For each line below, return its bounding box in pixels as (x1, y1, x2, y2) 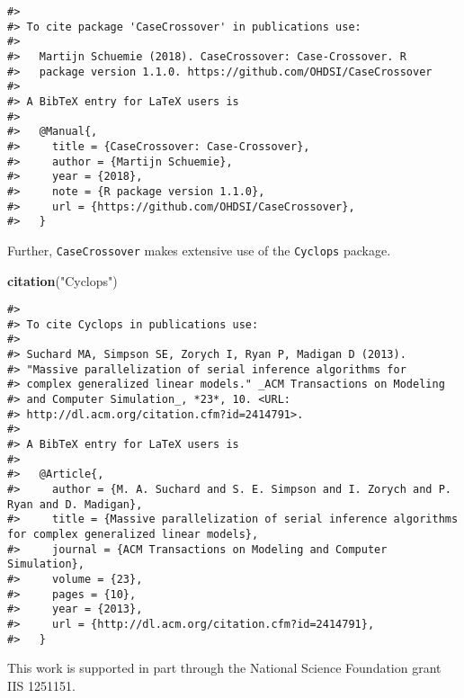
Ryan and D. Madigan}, (7, 497, 143, 511)
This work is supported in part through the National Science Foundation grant (7, 658, 442, 677)
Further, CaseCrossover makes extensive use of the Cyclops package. (7, 240, 391, 259)
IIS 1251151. (7, 676, 76, 694)
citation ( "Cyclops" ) (7, 271, 118, 290)
